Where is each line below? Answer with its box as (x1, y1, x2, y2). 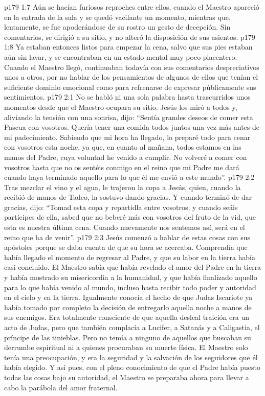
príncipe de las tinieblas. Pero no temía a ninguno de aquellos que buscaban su (4, 332, 251, 342)
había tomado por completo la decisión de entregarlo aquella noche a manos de (4, 301, 252, 312)
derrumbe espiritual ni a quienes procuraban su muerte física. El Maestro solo (4, 342, 248, 353)
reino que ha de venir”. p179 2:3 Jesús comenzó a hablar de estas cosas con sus (4, 231, 251, 242)
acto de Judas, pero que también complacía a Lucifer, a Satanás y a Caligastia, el (4, 322, 260, 332)
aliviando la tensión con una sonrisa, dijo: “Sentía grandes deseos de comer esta (4, 111, 253, 122)
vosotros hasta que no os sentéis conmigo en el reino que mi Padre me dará (4, 161, 239, 172)
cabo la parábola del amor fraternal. (4, 382, 118, 392)
